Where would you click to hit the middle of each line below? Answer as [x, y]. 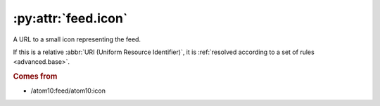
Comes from [35, 77]
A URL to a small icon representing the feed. [77, 39]
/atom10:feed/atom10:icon [68, 91]
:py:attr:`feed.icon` [70, 18]
